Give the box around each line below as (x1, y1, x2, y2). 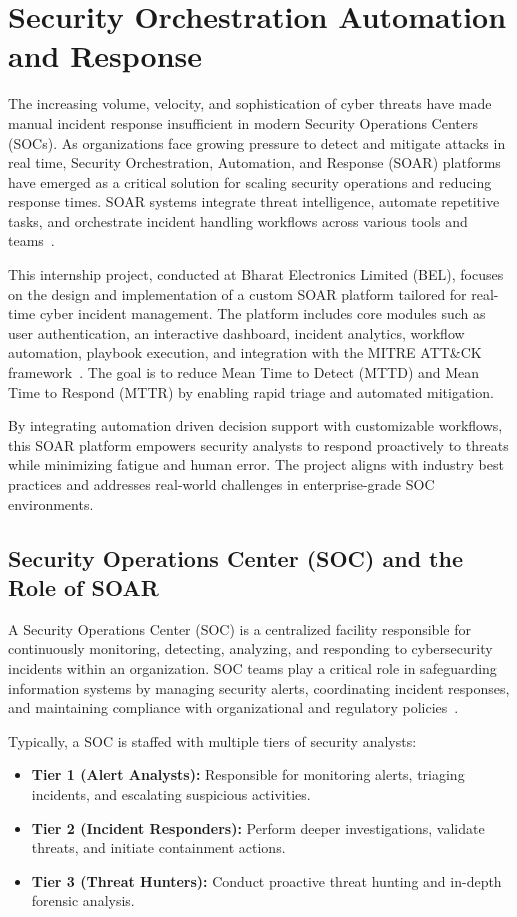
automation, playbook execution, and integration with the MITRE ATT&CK (8, 342, 482, 363)
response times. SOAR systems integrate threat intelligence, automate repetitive (8, 191, 500, 212)
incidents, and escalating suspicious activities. (31, 783, 311, 804)
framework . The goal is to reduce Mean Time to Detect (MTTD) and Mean (8, 362, 480, 383)
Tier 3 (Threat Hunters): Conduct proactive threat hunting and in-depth (31, 870, 502, 891)
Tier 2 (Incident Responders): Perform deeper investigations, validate (31, 817, 485, 838)
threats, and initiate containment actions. (31, 837, 286, 858)
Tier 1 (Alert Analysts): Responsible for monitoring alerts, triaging (31, 764, 465, 785)
